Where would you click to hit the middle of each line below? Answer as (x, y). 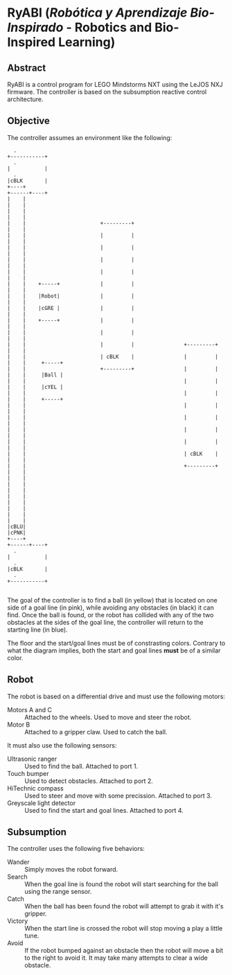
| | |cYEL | (35, 387)
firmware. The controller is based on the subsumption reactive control (107, 92)
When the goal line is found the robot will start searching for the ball (121, 884)
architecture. (25, 99)
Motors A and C (29, 709)
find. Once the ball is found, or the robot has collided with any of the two (110, 614)
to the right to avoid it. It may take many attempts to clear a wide (116, 958)
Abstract (27, 68)
